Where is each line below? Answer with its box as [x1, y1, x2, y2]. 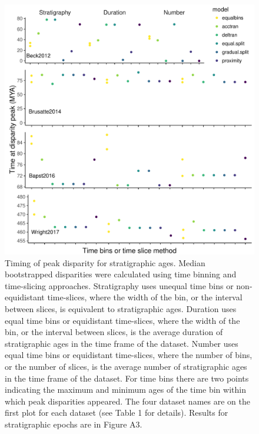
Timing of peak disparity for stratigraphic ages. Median [5, 256, 205, 269]
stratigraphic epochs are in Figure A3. [5, 418, 142, 430]
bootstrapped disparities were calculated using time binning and [5, 268, 237, 280]
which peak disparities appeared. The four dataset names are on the [5, 395, 250, 407]
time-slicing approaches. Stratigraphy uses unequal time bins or [5, 279, 234, 291]
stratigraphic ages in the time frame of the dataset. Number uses [5, 337, 238, 349]
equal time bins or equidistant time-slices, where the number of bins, [5, 349, 253, 361]
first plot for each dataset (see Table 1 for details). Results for [5, 406, 228, 419]
